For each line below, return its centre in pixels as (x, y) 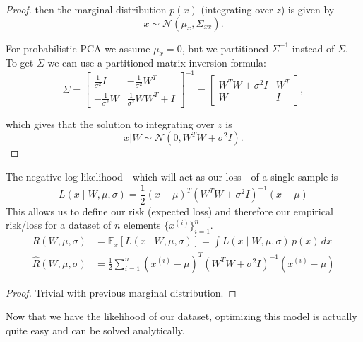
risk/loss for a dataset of (59, 225)
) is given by (308, 9)
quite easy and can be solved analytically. (95, 330)
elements (142, 225)
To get (20, 63)
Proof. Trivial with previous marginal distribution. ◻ (121, 292)
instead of (313, 48)
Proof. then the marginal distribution (86, 9)
